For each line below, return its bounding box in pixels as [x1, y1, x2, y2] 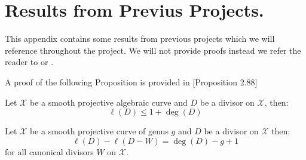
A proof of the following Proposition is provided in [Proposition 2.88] [5, 75, 258, 88]
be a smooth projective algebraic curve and [29, 96, 188, 108]
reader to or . [5, 56, 54, 68]
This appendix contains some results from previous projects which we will [5, 32, 275, 45]
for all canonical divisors [5, 145, 94, 158]
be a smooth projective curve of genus [29, 125, 169, 137]
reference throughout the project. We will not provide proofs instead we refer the [5, 44, 301, 56]
